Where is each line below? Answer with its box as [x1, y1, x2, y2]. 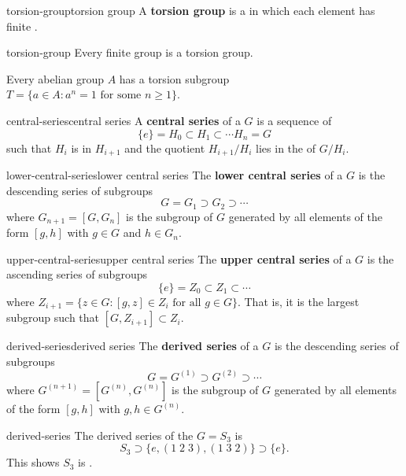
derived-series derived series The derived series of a [6, 338, 259, 354]
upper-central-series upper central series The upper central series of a [6, 250, 352, 267]
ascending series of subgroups [6, 266, 147, 282]
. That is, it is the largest [237, 293, 360, 309]
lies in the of [256, 139, 316, 156]
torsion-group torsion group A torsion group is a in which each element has [6, 2, 375, 18]
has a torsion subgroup [119, 70, 230, 87]
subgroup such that [6, 309, 100, 326]
